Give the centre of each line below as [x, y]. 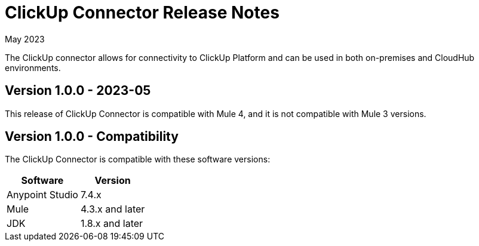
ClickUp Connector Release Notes [142, 13]
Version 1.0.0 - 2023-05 [78, 91]
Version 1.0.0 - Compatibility [92, 137]
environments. [33, 67]
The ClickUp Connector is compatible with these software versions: [138, 159]
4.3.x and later [113, 209]
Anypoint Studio [42, 195]
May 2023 [25, 39]
